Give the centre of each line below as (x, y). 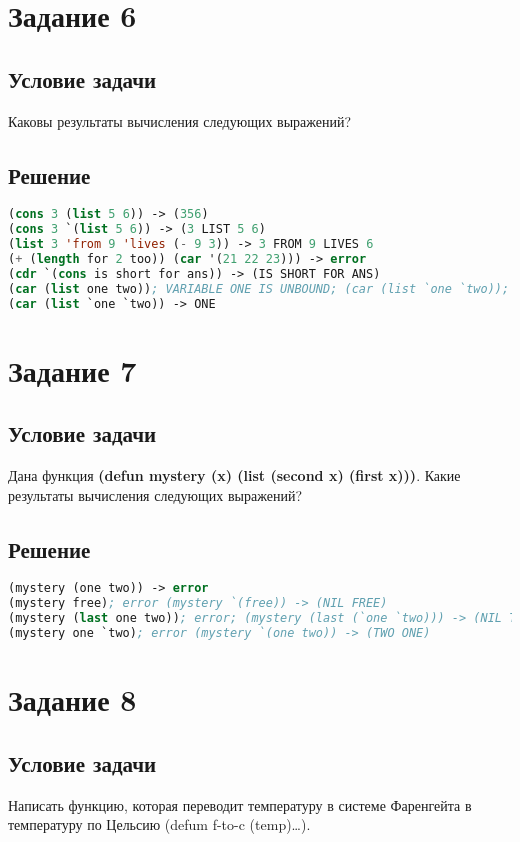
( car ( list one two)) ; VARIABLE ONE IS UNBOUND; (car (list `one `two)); (259, 288)
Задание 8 (72, 699)
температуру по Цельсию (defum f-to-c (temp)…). (159, 824)
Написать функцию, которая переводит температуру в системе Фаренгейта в (240, 804)
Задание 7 (72, 369)
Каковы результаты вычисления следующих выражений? (180, 120)
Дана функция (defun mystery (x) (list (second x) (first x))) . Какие (234, 475)
